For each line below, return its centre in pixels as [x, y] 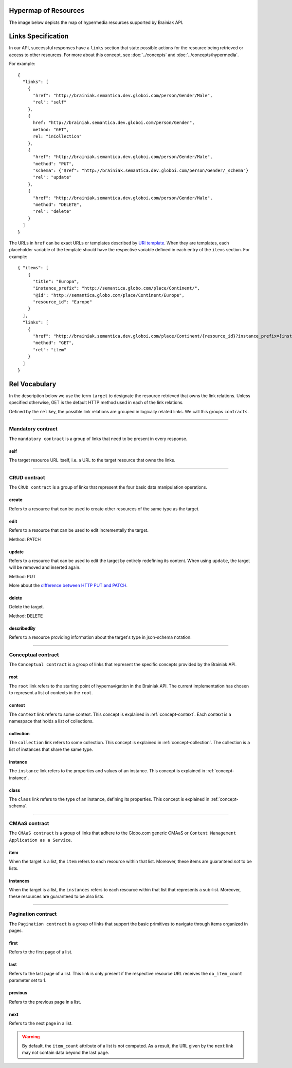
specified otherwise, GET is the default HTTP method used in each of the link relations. [96, 403]
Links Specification [39, 36]
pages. [16, 930]
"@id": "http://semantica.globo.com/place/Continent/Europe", [109, 295]
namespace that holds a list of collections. [51, 721]
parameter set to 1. [28, 980]
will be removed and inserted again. [45, 567]
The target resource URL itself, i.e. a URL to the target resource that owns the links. [92, 460]
